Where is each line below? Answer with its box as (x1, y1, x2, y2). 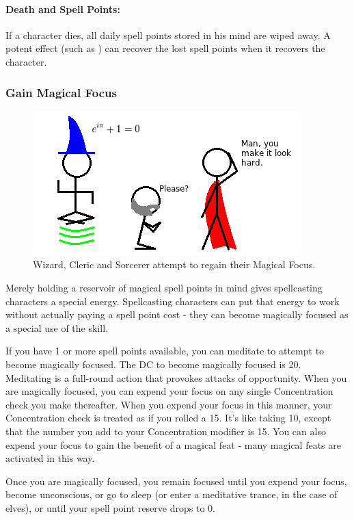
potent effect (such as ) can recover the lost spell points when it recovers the (5, 41, 325, 55)
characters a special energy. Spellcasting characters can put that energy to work (5, 294, 340, 308)
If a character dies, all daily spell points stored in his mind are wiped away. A (5, 27, 331, 42)
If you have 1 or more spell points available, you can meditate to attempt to (5, 343, 325, 358)
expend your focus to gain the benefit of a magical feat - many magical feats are (5, 437, 341, 452)
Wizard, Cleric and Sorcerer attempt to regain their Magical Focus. (33, 257, 316, 272)
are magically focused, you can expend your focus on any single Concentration (5, 384, 333, 398)
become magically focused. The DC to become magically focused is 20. (5, 356, 301, 371)
